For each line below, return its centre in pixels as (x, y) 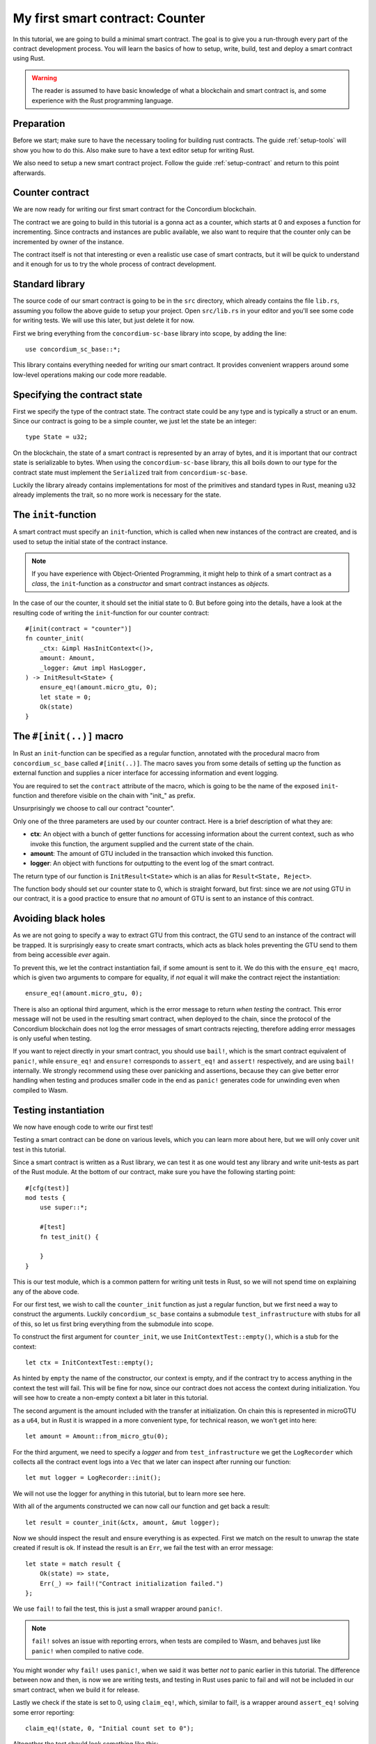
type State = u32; (57, 437)
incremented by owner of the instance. (69, 241)
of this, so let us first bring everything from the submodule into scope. (113, 1324)
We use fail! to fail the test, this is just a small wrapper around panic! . (118, 1609)
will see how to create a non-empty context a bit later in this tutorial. (111, 1398)
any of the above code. (46, 1291)
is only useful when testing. (52, 1038)
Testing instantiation (58, 1110)
